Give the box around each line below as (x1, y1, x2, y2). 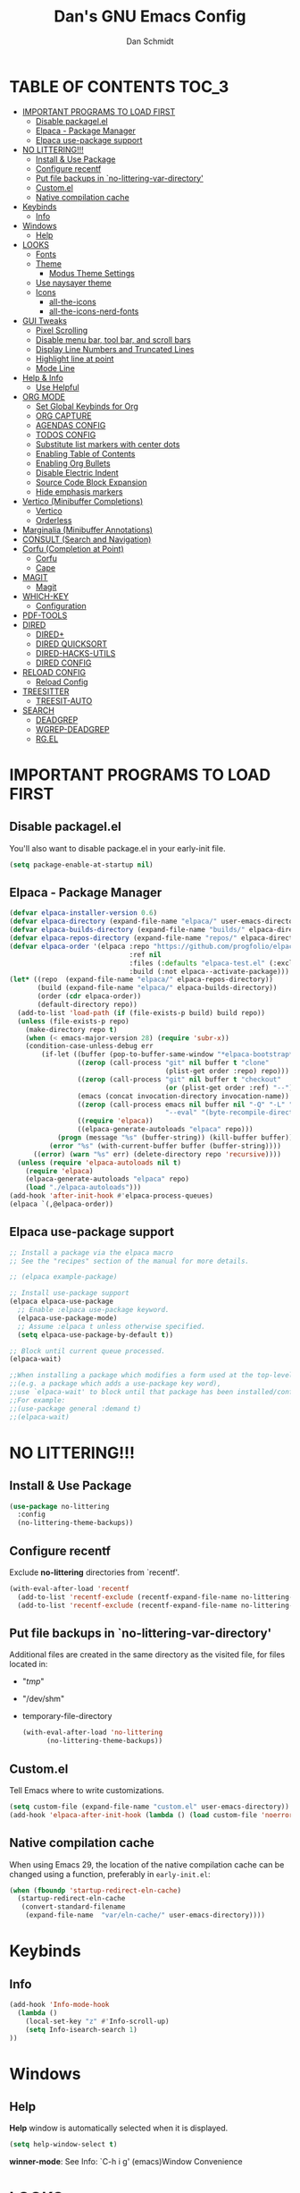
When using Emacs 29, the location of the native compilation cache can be (9, 1859, 285, 1870)
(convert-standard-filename (21, 1902, 126, 1911)
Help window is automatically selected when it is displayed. (9, 2122, 229, 2134)
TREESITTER (21, 686, 70, 697)
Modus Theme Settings (48, 267, 136, 278)
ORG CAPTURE (35, 410, 92, 421)
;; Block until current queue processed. (9, 1346, 166, 1356)
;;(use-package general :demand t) (9, 1404, 142, 1413)
